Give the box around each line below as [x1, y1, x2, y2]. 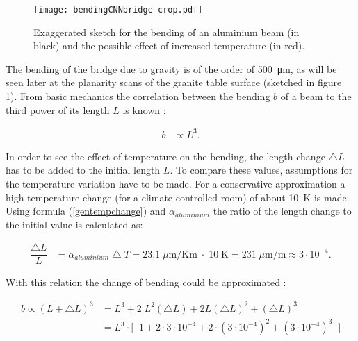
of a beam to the [280, 89, 352, 103]
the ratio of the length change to [213, 203, 352, 218]
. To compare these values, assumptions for [170, 163, 353, 177]
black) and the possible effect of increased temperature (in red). [33, 38, 305, 53]
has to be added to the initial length [6, 163, 161, 177]
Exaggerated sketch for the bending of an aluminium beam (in [33, 24, 300, 39]
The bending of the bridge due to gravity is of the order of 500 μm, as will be [6, 61, 337, 76]
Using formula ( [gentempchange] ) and [6, 203, 166, 218]
